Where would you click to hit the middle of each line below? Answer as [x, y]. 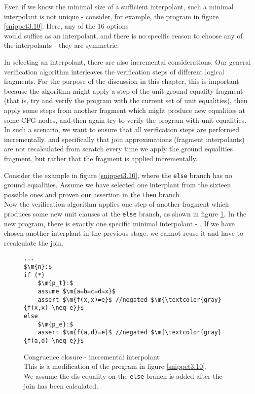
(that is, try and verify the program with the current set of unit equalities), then [126, 100]
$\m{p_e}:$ [55, 324]
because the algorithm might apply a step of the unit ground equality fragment [124, 90]
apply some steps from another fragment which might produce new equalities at [125, 110]
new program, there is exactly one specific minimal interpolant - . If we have [119, 223]
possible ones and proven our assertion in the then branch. [93, 194]
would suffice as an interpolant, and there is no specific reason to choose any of [123, 35]
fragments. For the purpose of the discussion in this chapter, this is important [122, 81]
